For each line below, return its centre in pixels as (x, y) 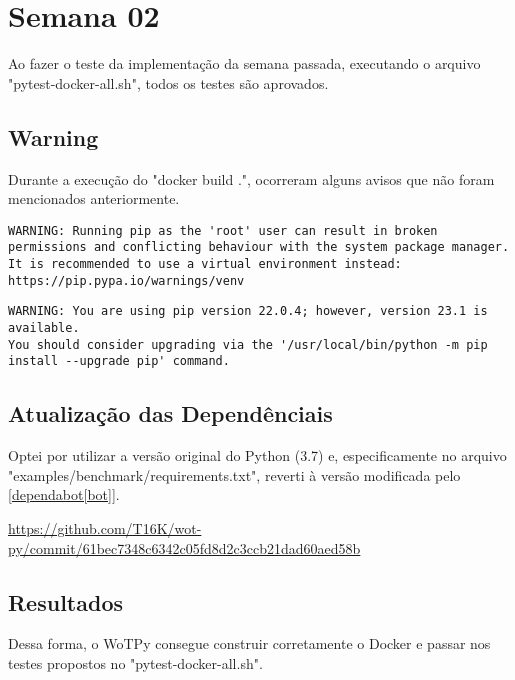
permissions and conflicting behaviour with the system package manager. (259, 247)
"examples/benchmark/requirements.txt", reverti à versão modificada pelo (234, 474)
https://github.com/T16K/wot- (105, 527)
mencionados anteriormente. (94, 198)
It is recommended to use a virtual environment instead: (205, 264)
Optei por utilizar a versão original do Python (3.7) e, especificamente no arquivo (257, 455)
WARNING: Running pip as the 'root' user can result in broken (223, 230)
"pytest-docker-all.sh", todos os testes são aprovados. (168, 82)
